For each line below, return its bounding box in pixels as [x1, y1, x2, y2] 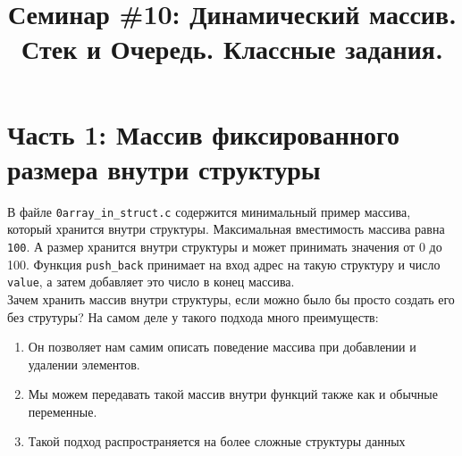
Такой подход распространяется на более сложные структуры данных [28, 432, 406, 451]
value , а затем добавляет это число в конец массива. [7, 272, 295, 291]
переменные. [28, 402, 97, 420]
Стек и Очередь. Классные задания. [21, 30, 443, 67]
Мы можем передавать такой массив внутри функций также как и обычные [28, 385, 438, 403]
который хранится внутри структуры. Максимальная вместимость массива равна [7, 220, 445, 238]
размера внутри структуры [7, 150, 321, 187]
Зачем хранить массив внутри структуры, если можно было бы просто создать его [7, 289, 455, 308]
